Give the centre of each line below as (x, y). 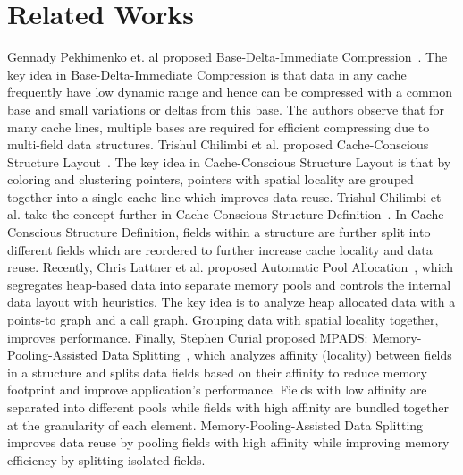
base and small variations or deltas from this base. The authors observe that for (226, 109)
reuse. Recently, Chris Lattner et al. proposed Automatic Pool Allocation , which (231, 267)
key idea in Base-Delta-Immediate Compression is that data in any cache (207, 74)
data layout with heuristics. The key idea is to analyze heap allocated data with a (231, 302)
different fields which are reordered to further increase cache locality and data (220, 249)
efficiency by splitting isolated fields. (106, 459)
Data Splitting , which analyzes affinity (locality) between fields (277, 355)
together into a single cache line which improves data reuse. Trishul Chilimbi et (224, 196)
